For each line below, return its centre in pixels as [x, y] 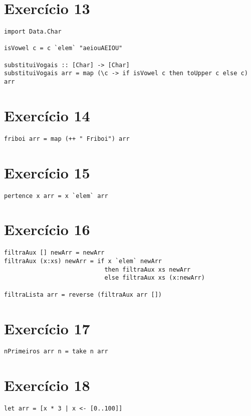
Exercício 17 [47, 328]
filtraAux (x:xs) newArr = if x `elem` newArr [83, 261]
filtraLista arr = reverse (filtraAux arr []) [83, 294]
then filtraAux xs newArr [148, 269]
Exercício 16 [47, 229]
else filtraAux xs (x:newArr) [155, 278]
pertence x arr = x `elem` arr [56, 196]
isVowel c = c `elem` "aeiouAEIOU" [63, 48]
